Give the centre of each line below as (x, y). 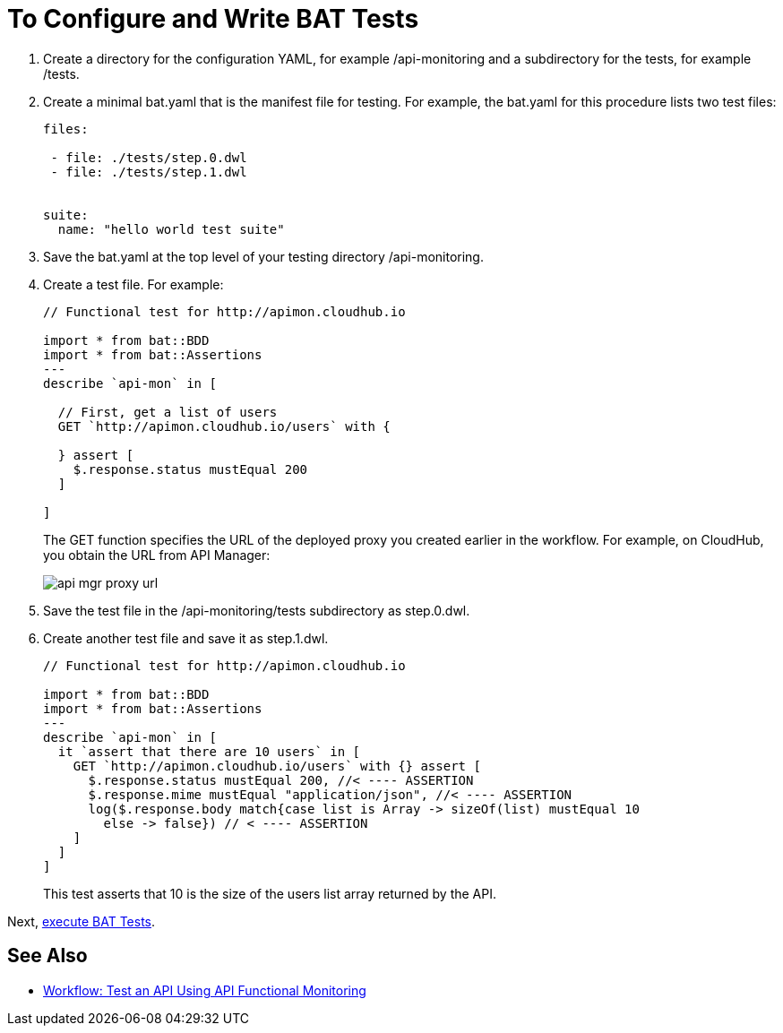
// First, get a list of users (168, 412)
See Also (47, 956)
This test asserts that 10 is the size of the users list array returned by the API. (270, 893)
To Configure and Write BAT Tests (213, 19)
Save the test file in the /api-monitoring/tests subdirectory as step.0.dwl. (257, 610)
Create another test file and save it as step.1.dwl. (186, 638)
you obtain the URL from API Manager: (157, 555)
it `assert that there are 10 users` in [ (209, 751)
